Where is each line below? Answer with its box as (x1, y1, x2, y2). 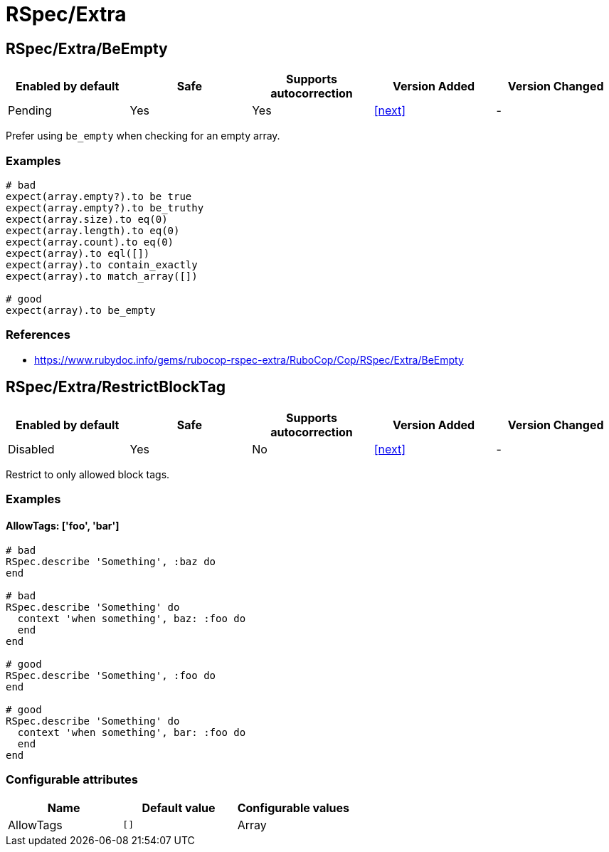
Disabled (8, 441, 55, 456)
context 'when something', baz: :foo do (17, 613, 246, 625)
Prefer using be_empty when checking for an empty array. (6, 130, 280, 142)
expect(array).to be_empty (6, 304, 156, 316)
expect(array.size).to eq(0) (6, 213, 168, 225)
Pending (8, 103, 52, 118)
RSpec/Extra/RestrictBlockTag (6, 378, 226, 396)
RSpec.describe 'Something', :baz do (6, 556, 216, 568)
